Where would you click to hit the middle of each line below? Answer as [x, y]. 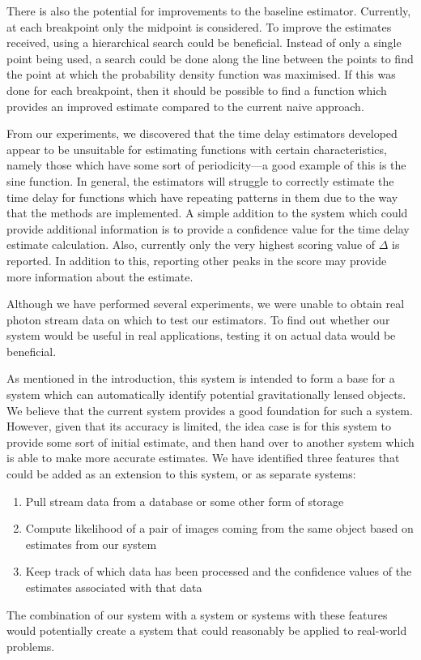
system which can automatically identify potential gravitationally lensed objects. [206, 394]
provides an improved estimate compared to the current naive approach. [185, 106]
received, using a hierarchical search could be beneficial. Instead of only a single [204, 43]
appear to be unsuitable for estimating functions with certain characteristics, [197, 149]
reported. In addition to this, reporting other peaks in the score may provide [197, 260]
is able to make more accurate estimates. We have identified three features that [203, 458]
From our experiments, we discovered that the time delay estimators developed [202, 133]
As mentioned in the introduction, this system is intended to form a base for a [201, 378]
